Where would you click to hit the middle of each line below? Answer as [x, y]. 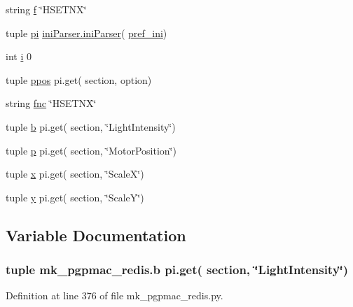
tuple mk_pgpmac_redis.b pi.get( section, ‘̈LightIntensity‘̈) [177, 270]
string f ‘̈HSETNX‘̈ [46, 9]
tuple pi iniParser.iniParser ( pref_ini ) [86, 33]
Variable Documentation [96, 235]
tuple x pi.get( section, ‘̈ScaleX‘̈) [75, 174]
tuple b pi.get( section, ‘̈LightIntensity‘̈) [91, 126]
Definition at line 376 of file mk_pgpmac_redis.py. [115, 295]
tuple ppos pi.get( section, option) [79, 79]
